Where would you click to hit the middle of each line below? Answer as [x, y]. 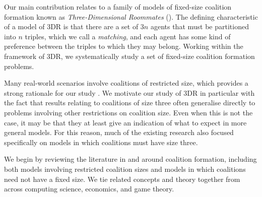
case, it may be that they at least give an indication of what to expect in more [125, 122]
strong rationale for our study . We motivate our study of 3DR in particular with [129, 92]
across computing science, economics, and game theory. [89, 189]
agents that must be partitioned [200, 26]
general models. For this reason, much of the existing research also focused [119, 132]
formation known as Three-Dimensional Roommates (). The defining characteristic [131, 16]
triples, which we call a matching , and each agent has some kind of [128, 36]
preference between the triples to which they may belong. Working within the [124, 46]
